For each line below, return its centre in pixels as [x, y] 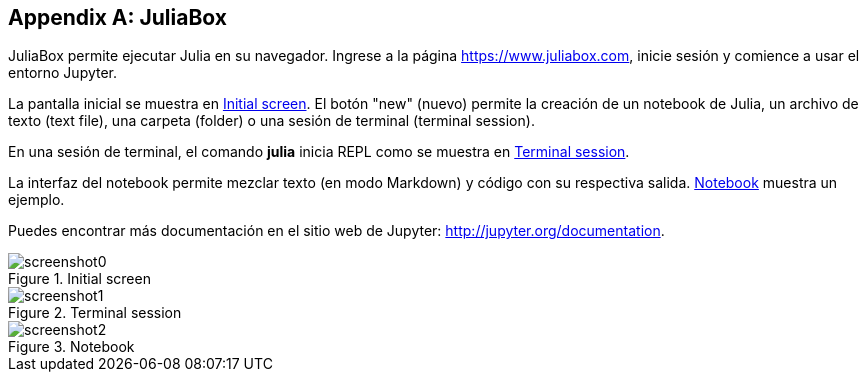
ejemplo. [36, 200]
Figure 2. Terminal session [95, 313]
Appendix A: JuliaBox [117, 17]
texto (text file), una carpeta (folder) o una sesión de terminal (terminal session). [271, 121]
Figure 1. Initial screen [79, 279]
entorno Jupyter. [63, 73]
